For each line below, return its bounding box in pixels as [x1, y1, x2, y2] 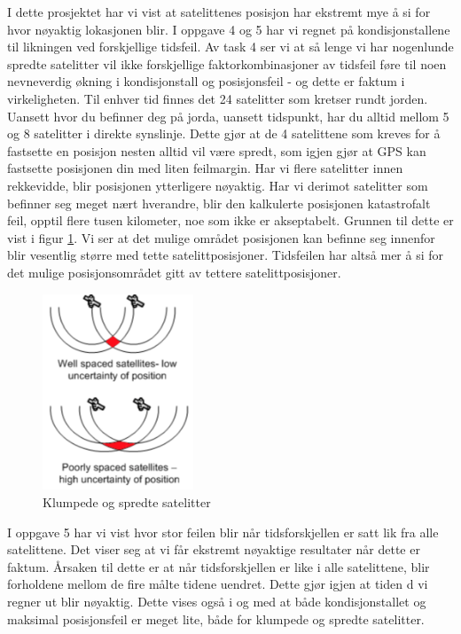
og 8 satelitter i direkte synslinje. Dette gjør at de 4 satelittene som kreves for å [7, 124, 441, 143]
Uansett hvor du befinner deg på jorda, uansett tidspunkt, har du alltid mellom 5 [7, 106, 449, 125]
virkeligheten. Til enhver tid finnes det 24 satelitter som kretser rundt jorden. [7, 89, 428, 107]
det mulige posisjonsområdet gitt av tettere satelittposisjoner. [7, 262, 341, 281]
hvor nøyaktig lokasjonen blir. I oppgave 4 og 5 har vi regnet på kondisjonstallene [7, 20, 450, 38]
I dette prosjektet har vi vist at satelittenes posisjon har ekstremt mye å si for [7, 3, 431, 20]
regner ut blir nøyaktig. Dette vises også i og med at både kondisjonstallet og [7, 591, 426, 610]
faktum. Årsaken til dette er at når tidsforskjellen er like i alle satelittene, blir [7, 557, 430, 575]
